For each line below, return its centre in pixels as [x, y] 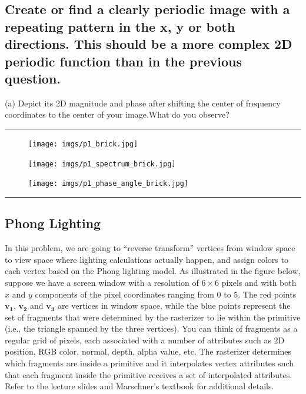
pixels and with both [259, 282]
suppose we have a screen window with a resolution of [102, 282]
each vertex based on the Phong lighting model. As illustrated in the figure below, [153, 271]
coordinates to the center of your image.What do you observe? [117, 114]
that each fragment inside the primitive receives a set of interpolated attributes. [149, 374]
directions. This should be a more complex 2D [149, 44]
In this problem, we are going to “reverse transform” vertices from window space [150, 248]
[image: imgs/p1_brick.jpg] [83, 144]
